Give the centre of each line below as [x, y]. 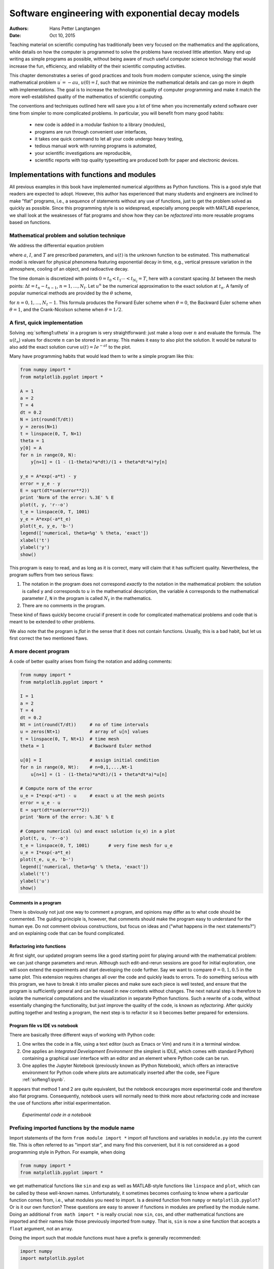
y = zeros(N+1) [39, 427]
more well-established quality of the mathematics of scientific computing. [86, 97]
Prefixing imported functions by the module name [72, 1128]
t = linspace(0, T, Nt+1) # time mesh [70, 739]
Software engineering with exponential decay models [124, 13]
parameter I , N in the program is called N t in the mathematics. [87, 599]
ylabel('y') [35, 547]
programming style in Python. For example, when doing [67, 1152]
